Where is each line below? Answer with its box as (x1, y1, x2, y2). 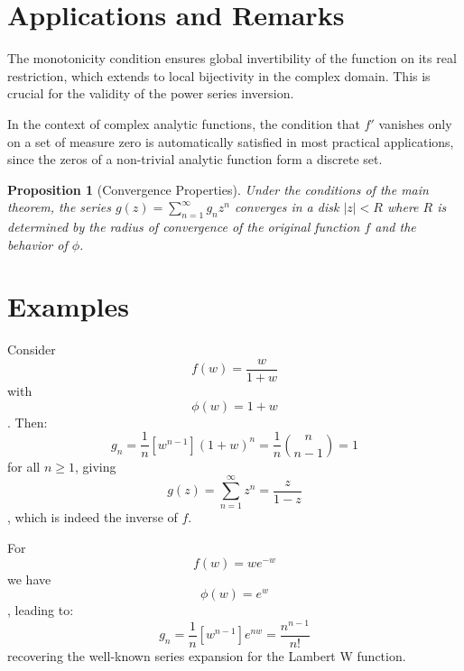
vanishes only (378, 114, 452, 133)
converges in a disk (234, 198, 339, 216)
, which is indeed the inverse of (7, 508, 178, 527)
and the (375, 217, 416, 236)
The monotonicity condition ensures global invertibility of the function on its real (7, 49, 457, 68)
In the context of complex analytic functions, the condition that (7, 114, 360, 133)
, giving (74, 456, 116, 475)
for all (7, 456, 41, 475)
